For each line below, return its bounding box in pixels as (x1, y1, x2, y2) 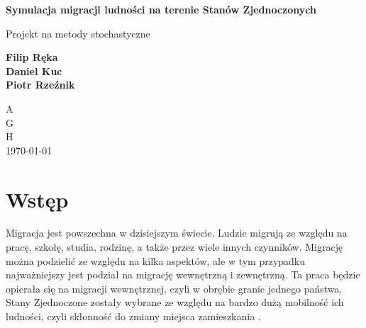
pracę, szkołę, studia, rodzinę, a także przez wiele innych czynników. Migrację (6, 239, 343, 254)
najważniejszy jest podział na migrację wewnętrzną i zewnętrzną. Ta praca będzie (6, 267, 360, 282)
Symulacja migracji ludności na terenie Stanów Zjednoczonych (6, 2, 316, 16)
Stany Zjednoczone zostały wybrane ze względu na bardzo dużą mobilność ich (6, 295, 344, 310)
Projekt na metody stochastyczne (6, 26, 150, 40)
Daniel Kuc (6, 63, 62, 78)
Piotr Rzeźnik (6, 77, 75, 92)
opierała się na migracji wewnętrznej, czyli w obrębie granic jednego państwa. (6, 281, 343, 295)
